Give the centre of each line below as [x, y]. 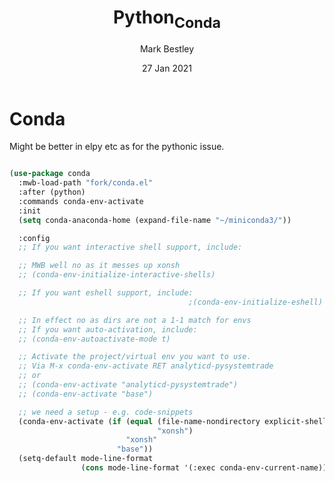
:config [34, 238]
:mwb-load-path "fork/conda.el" [86, 183]
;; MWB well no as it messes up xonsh [99, 266]
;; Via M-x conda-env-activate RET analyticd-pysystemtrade [146, 366]
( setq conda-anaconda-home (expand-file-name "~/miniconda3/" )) [155, 220]
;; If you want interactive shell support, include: [130, 247]
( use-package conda [50, 174]
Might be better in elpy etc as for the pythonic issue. [117, 147]
